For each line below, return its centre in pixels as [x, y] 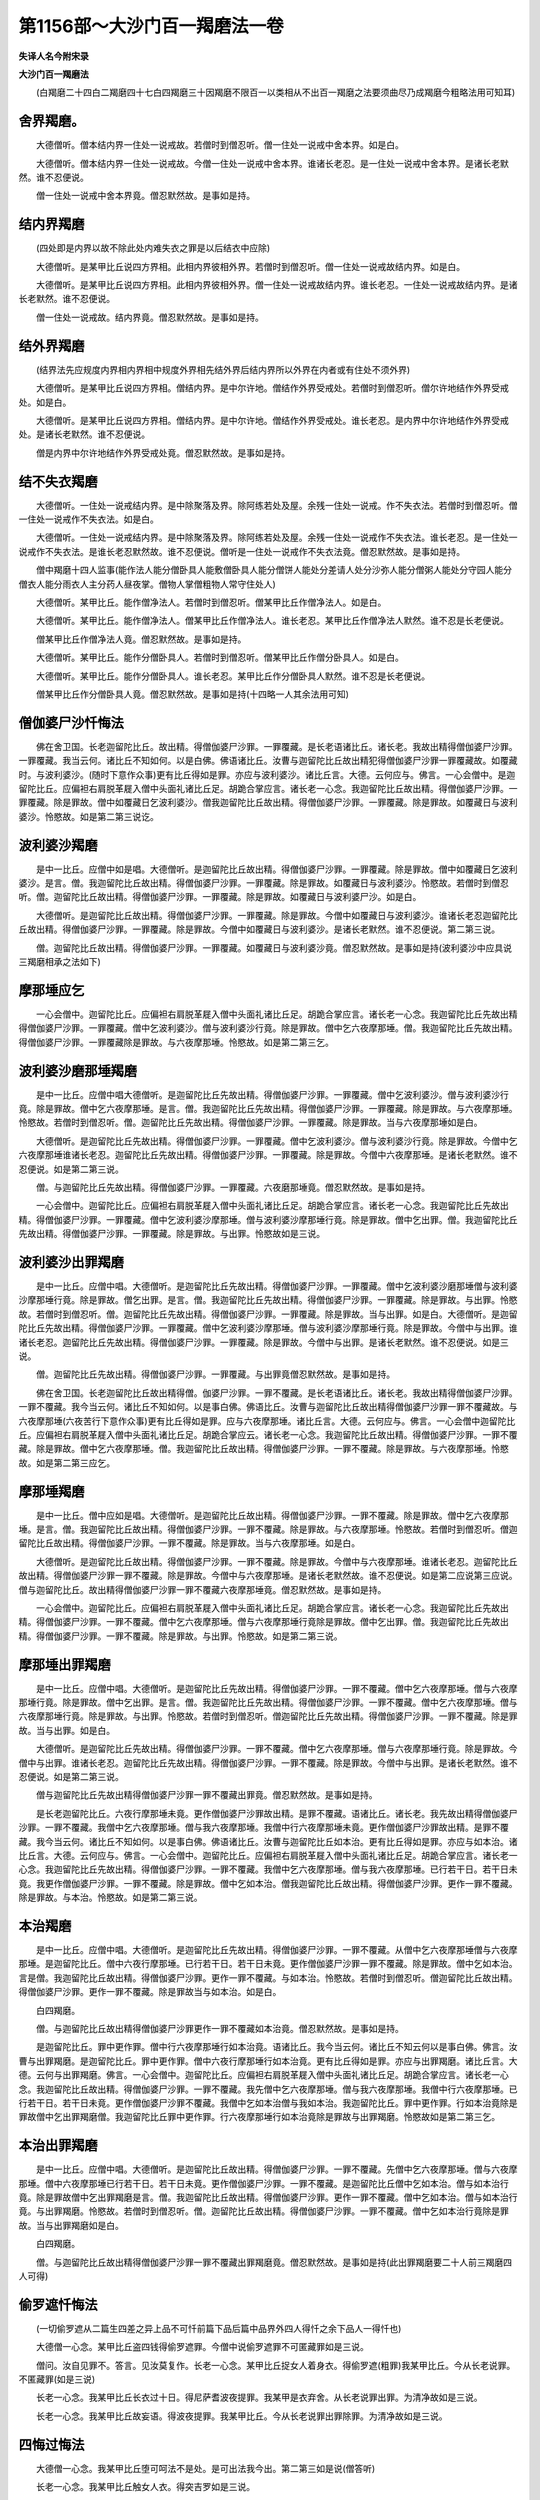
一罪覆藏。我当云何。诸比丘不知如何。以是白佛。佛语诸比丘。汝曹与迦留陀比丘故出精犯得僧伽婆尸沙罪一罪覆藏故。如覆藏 [268, 761]
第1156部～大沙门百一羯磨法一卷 [151, 26]
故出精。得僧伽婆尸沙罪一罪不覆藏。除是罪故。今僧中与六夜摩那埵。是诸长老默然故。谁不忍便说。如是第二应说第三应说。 [268, 1576]
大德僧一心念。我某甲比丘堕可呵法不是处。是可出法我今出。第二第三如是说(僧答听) [205, 2468]
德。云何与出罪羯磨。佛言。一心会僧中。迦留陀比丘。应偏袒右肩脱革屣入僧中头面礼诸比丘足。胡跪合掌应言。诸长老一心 [263, 2075]
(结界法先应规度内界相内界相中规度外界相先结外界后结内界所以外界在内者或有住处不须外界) [223, 369]
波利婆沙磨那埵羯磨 [77, 1070]
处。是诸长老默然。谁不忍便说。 [84, 434]
